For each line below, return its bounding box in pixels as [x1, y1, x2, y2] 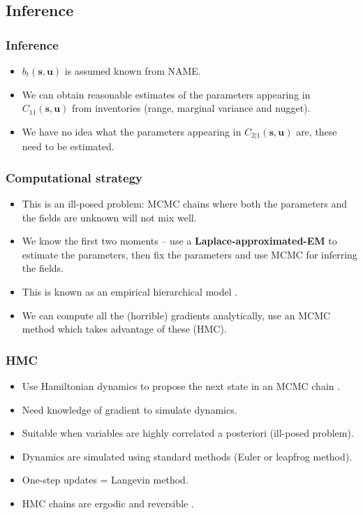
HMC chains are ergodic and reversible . [22, 495, 194, 510]
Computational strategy [6, 168, 142, 186]
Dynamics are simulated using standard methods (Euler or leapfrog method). [22, 449, 353, 463]
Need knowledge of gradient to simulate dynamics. [22, 402, 237, 416]
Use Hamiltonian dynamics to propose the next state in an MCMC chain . [22, 379, 341, 393]
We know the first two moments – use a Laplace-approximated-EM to [22, 233, 337, 248]
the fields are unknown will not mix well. [22, 210, 197, 224]
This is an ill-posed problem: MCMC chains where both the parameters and [22, 196, 348, 211]
